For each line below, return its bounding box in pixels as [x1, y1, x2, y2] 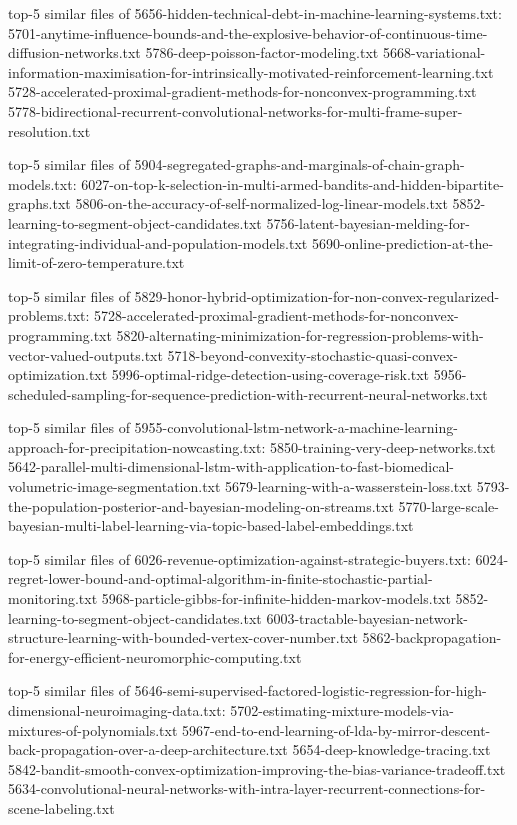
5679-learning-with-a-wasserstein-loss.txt [225, 476, 473, 497]
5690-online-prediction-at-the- [311, 232, 494, 253]
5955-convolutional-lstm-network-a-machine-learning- [134, 417, 458, 438]
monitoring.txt [8, 588, 98, 609]
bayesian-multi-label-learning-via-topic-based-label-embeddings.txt [8, 515, 414, 536]
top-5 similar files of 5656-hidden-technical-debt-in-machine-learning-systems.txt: [8, 3, 502, 23]
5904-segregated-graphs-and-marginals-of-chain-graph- [134, 154, 465, 175]
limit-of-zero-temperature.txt [8, 252, 185, 273]
